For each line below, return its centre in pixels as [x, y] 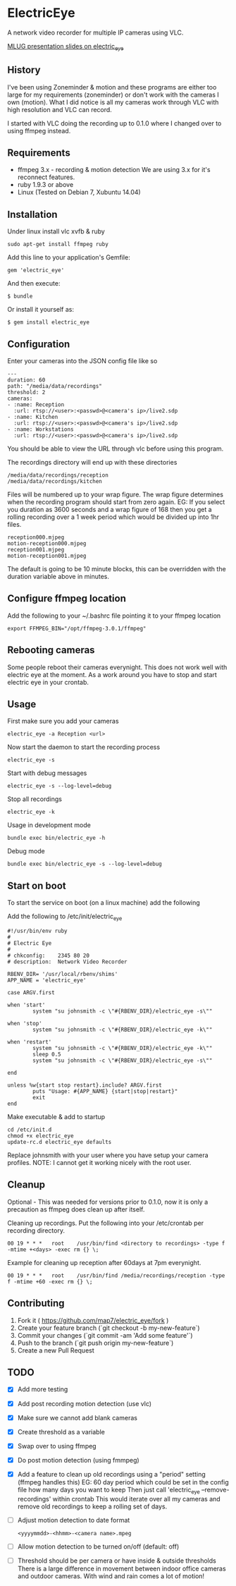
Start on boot [37, 885]
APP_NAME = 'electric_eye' [47, 981]
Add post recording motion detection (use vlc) [85, 1403]
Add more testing [43, 1389]
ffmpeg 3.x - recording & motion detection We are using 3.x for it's [114, 170]
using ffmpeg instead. [39, 130]
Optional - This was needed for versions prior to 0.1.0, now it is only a [108, 1202]
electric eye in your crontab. [48, 682]
